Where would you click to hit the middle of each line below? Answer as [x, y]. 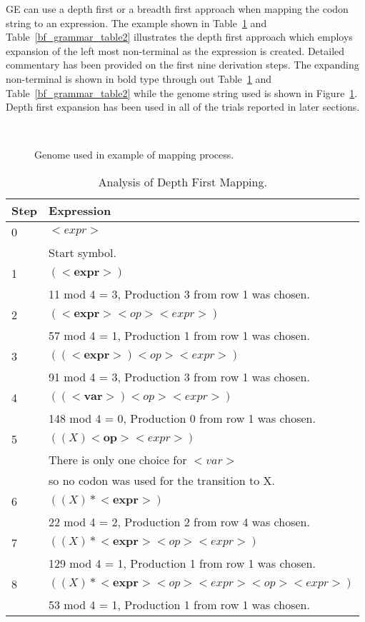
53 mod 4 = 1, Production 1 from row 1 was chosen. [179, 604]
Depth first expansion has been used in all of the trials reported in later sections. [183, 107]
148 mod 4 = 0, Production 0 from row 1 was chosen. [182, 418]
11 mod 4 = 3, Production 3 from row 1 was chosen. [179, 294]
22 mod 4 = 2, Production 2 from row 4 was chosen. [179, 521]
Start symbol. [82, 252]
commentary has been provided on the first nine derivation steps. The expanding [182, 65]
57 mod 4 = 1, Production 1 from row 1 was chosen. [179, 335]
